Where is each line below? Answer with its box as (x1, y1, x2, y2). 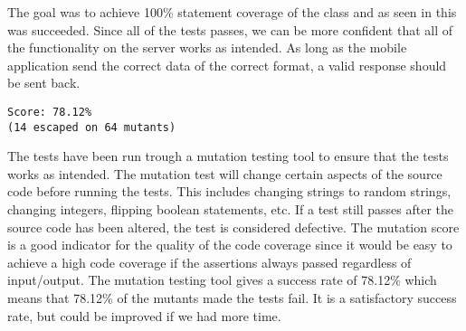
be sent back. (7, 73, 81, 92)
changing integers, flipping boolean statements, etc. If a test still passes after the (7, 200, 453, 219)
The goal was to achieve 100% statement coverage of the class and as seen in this (7, 3, 457, 21)
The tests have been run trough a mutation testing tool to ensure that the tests (7, 147, 449, 165)
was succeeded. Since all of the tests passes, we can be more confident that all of (7, 20, 453, 39)
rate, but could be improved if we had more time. (7, 306, 281, 325)
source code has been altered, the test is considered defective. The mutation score (7, 217, 460, 236)
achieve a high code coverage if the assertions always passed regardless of (7, 252, 412, 271)
